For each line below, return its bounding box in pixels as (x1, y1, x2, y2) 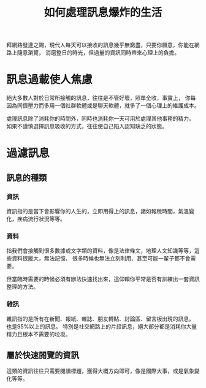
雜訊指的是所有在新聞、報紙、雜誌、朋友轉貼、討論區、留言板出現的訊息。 (6, 315, 194, 322)
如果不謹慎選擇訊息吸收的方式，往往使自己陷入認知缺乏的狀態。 (6, 123, 167, 130)
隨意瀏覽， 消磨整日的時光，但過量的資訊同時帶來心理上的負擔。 (17, 49, 180, 56)
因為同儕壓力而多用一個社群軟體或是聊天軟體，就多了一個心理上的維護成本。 (6, 102, 200, 109)
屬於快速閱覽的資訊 (6, 350, 79, 360)
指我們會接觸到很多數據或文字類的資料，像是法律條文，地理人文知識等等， (6, 247, 194, 254)
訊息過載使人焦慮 (6, 73, 93, 86)
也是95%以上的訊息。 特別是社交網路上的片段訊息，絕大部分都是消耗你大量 (6, 322, 197, 330)
